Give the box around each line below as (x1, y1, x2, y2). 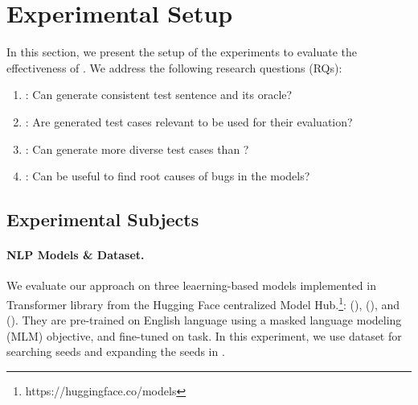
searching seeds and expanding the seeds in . (6, 343, 225, 360)
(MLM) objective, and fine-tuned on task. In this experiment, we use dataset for (6, 327, 402, 344)
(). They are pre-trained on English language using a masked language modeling (6, 312, 402, 329)
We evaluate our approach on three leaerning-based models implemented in (6, 277, 376, 294)
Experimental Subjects (6, 207, 199, 232)
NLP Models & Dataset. (6, 246, 145, 263)
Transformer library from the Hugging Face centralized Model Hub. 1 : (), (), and (6, 293, 400, 312)
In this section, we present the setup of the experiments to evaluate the (6, 43, 357, 60)
